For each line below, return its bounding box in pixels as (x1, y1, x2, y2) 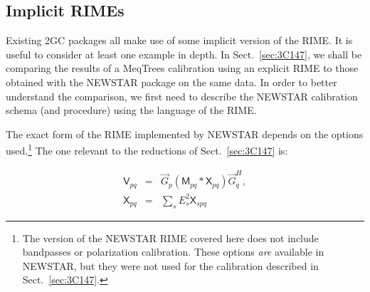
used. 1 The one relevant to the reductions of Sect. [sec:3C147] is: (6, 141, 288, 158)
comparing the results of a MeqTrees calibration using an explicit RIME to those (6, 61, 359, 75)
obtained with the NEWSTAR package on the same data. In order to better (6, 74, 337, 89)
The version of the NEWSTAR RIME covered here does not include (22, 230, 319, 245)
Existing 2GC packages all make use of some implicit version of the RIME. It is (6, 33, 353, 48)
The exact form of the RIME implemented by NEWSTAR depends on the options (6, 126, 364, 141)
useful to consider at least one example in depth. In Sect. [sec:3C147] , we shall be (6, 46, 362, 61)
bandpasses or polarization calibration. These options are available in (22, 244, 324, 259)
